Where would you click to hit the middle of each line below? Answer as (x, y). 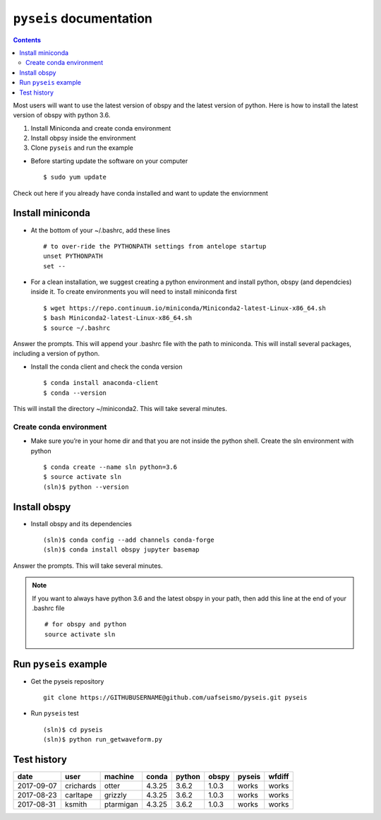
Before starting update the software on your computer (109, 161)
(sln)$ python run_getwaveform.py (103, 739)
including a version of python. (56, 354)
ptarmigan (121, 804)
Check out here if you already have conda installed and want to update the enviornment (140, 193)
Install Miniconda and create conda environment (101, 128)
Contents (27, 40)
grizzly (115, 795)
